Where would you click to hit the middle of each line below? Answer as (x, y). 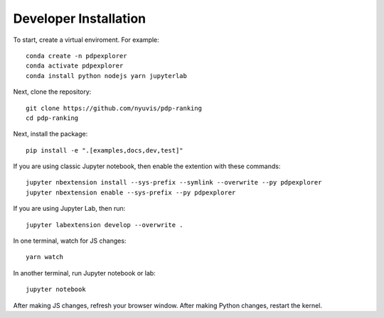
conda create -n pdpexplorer (76, 56)
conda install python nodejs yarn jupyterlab (107, 76)
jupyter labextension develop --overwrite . (105, 225)
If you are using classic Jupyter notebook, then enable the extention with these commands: (147, 166)
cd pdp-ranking (52, 118)
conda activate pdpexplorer (75, 66)
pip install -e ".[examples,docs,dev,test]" (105, 150)
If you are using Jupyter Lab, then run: (69, 209)
